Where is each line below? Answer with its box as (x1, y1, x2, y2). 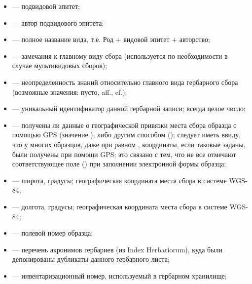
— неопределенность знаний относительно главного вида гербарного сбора (12, 77, 238, 87)
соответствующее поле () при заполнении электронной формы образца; (12, 159, 226, 169)
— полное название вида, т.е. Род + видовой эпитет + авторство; (12, 34, 210, 44)
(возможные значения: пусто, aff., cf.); (12, 86, 127, 97)
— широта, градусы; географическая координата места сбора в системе (12, 175, 227, 185)
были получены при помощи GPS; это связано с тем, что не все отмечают (12, 149, 236, 159)
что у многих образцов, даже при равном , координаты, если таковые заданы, (12, 139, 246, 149)
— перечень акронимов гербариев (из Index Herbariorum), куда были (12, 244, 223, 254)
